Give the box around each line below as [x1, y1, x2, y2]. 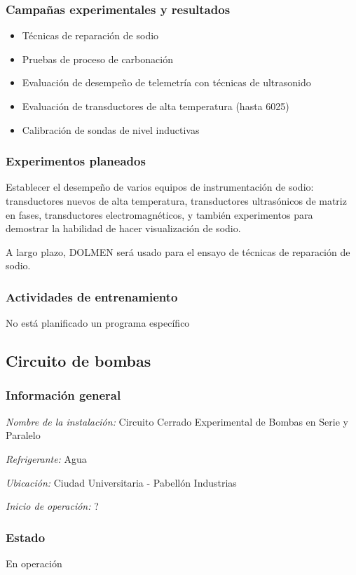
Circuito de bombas [6, 350, 151, 372]
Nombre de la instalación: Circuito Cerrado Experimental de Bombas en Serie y [6, 414, 348, 428]
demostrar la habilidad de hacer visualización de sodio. [6, 221, 241, 236]
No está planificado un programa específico [6, 316, 190, 330]
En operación [6, 555, 62, 570]
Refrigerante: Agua [6, 451, 87, 466]
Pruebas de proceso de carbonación [22, 51, 173, 66]
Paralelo [6, 428, 41, 442]
